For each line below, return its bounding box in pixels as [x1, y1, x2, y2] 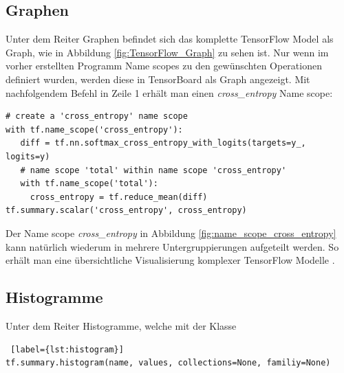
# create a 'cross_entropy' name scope [6, 111, 188, 122]
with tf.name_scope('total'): [20, 179, 158, 189]
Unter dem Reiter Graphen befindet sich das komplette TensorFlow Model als [6, 32, 334, 46]
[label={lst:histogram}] [10, 344, 124, 354]
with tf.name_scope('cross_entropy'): [6, 124, 183, 135]
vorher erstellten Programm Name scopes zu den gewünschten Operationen [6, 58, 322, 73]
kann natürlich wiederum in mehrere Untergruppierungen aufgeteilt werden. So [6, 239, 339, 253]
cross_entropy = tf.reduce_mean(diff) [30, 192, 208, 202]
